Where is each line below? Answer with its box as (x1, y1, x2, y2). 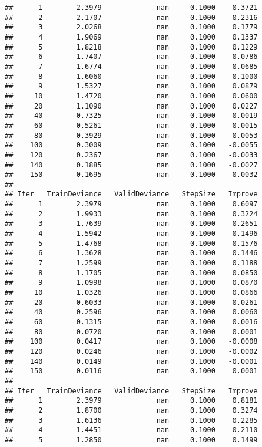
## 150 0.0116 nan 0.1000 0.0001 (5, 367, 258, 376)
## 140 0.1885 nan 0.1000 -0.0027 (5, 160, 258, 169)
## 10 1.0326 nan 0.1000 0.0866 (5, 288, 258, 297)
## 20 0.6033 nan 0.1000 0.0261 (5, 298, 258, 307)
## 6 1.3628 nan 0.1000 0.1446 (5, 249, 258, 258)
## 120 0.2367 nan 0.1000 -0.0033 (5, 150, 258, 159)
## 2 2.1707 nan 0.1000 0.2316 (5, 13, 258, 22)
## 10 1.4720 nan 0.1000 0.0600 (5, 91, 258, 100)
